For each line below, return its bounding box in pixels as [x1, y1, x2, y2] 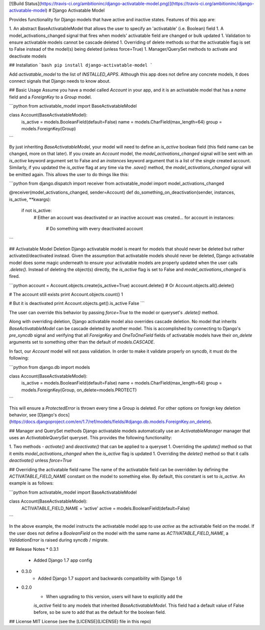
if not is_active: [21, 208, 52, 213]
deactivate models [9, 53, 47, 59]
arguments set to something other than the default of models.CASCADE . [9, 339, 155, 345]
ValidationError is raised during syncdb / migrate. [9, 537, 109, 543]
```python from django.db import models [9, 364, 90, 370]
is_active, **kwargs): [9, 196, 51, 202]
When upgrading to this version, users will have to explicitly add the [46, 593, 183, 600]
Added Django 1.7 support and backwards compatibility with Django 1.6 [38, 575, 182, 581]
